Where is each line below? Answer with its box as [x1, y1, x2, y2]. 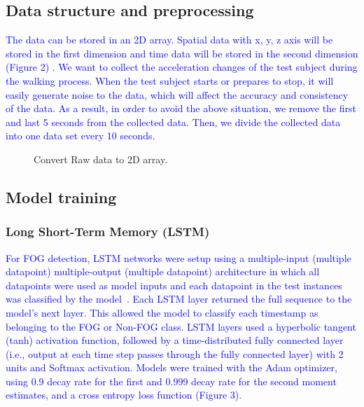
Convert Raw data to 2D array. [34, 151, 168, 166]
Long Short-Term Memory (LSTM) [6, 223, 210, 240]
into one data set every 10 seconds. [6, 128, 155, 143]
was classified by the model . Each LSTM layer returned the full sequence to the [6, 291, 352, 306]
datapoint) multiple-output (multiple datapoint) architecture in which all [6, 264, 320, 279]
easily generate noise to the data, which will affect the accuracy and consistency [6, 87, 349, 102]
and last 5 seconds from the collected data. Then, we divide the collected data [6, 114, 341, 129]
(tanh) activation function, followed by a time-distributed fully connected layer [6, 333, 344, 347]
